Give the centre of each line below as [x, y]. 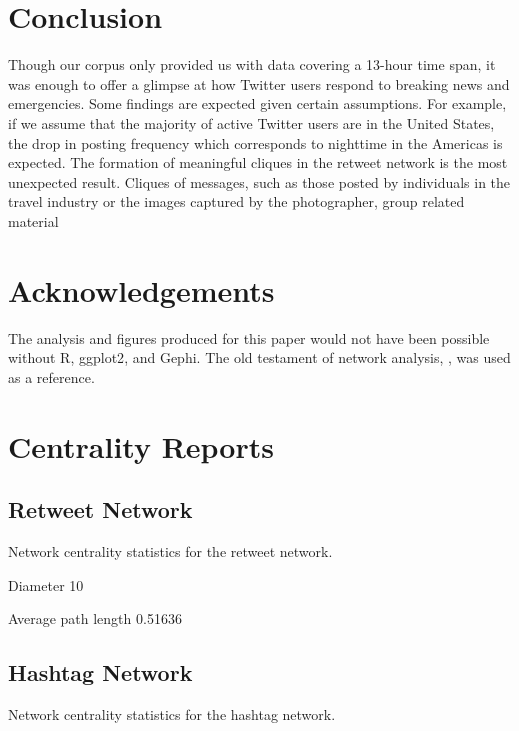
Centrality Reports [141, 445]
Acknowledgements [141, 289]
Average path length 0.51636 [95, 618]
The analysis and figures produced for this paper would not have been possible [249, 337]
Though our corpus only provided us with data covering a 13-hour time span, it [252, 64]
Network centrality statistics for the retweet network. [170, 550]
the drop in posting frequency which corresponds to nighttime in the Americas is [255, 142]
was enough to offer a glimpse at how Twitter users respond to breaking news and [259, 83]
